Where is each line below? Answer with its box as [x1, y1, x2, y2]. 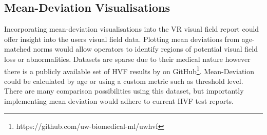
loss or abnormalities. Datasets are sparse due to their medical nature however [4, 53, 251, 64]
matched [4, 43, 31, 54]
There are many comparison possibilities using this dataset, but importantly [4, 85, 244, 96]
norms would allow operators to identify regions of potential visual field [33, 43, 258, 54]
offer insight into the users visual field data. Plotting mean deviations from [4, 33, 240, 44]
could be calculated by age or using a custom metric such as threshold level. [4, 75, 243, 86]
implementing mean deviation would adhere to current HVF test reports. [4, 96, 234, 106]
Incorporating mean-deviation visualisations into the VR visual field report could [4, 24, 259, 34]
